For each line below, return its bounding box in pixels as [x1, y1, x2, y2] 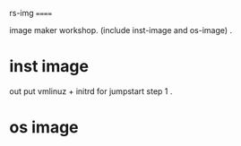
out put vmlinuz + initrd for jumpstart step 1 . [9, 85, 173, 97]
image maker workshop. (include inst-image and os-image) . [9, 25, 233, 35]
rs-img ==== [9, 8, 52, 18]
